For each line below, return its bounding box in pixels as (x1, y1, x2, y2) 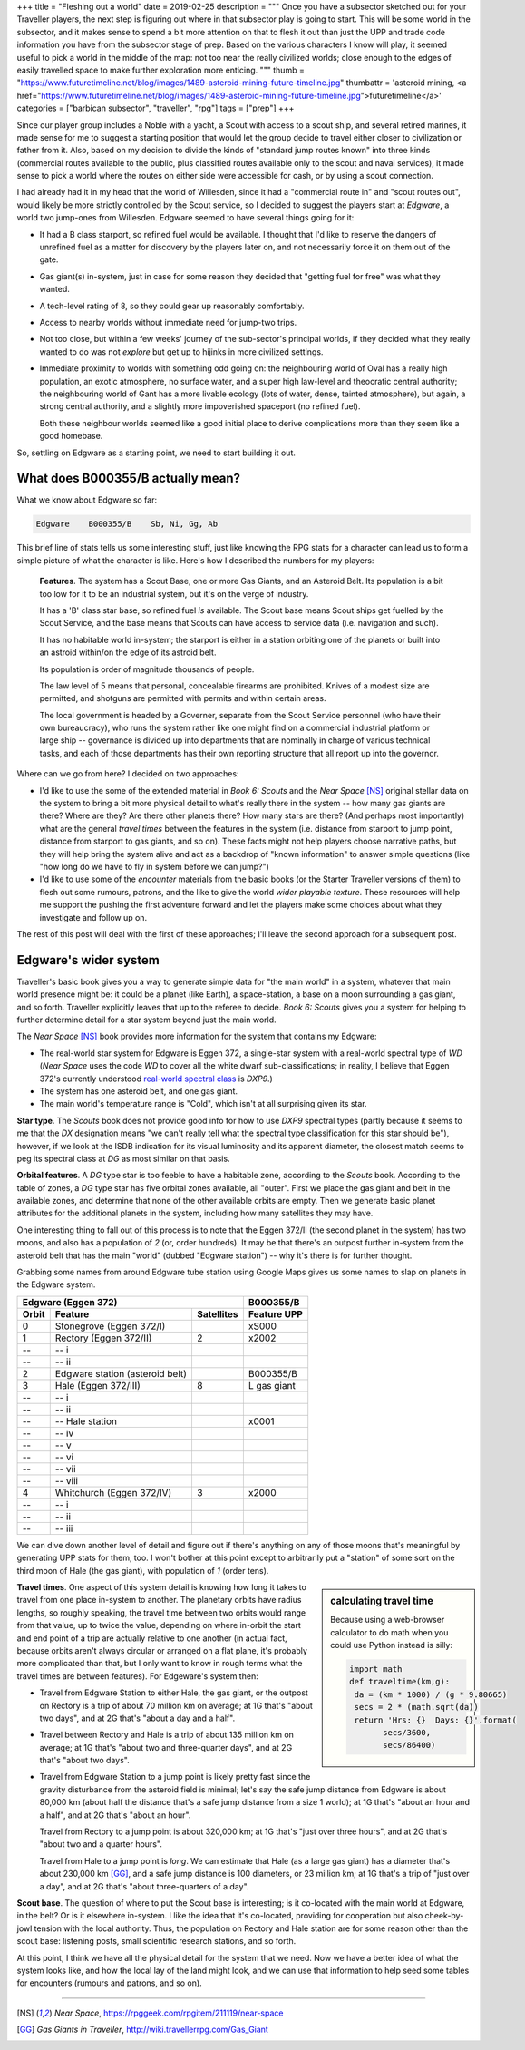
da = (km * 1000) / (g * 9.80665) (354, 1689, 508, 1700)
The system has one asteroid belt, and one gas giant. (39, 1085, 238, 1097)
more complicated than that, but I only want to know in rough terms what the (16, 1658, 303, 1669)
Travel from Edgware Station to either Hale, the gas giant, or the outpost (39, 1687, 308, 1698)
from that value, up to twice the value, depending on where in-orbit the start (16, 1620, 301, 1631)
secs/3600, (382, 1727, 431, 1737)
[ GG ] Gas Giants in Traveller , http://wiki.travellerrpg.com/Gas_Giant (16, 2024, 269, 2035)
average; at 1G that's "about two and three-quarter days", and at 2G (39, 1742, 293, 1752)
